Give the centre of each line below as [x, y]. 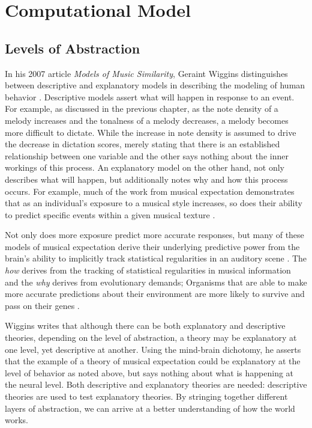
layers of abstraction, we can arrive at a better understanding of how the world [150, 408]
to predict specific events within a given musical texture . [110, 214]
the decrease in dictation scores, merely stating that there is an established [142, 144]
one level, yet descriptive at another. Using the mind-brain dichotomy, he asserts [153, 349]
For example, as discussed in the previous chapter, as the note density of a [142, 109]
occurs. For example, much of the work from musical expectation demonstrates [150, 191]
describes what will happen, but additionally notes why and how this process [146, 179]
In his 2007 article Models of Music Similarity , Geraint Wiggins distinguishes [146, 73]
